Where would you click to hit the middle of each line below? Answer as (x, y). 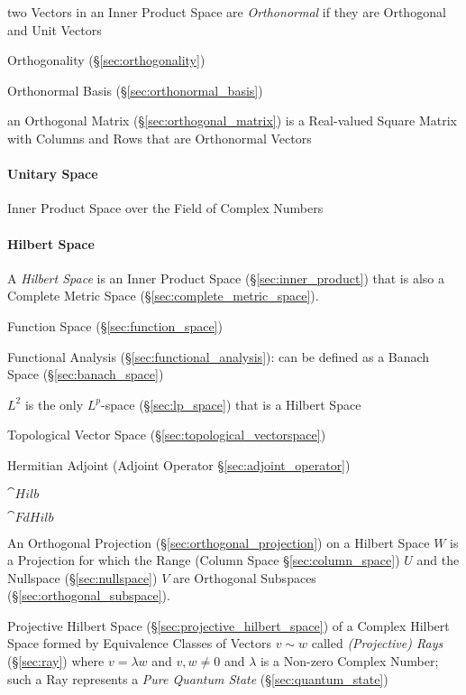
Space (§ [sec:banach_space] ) (86, 374)
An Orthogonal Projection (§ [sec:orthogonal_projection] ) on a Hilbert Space (219, 542)
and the (438, 560)
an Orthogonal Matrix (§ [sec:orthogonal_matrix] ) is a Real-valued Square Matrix (232, 120)
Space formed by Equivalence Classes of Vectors (139, 643)
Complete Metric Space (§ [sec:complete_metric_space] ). (163, 296)
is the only (54, 404)
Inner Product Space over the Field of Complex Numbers (165, 208)
